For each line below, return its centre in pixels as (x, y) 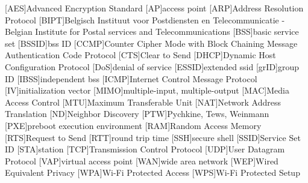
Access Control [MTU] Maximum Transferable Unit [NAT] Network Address (143, 102)
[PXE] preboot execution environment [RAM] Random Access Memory (133, 125)
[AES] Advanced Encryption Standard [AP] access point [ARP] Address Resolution (154, 8)
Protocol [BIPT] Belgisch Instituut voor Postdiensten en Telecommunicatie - (145, 19)
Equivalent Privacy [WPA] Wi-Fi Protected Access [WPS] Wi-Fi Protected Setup (152, 172)
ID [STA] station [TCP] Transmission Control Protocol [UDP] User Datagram (145, 149)
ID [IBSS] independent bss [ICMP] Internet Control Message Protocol (131, 78)
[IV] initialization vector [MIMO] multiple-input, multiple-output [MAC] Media (147, 90)
